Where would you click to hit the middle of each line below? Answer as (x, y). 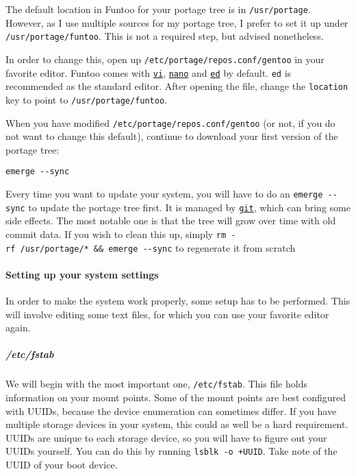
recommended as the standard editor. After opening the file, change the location (177, 86)
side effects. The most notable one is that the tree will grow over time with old (171, 221)
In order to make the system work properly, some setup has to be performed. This (178, 301)
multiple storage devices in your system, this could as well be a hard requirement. (177, 424)
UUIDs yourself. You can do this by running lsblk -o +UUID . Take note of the (171, 451)
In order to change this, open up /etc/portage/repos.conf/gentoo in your (165, 59)
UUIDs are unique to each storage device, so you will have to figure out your (166, 437)
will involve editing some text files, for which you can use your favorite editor (167, 314)
